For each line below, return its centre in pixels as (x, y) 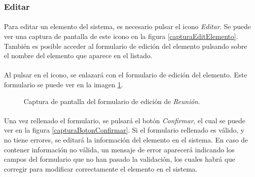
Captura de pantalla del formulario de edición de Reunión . (112, 101)
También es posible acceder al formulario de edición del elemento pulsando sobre (126, 46)
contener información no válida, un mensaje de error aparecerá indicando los (119, 149)
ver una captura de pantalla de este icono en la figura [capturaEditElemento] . (121, 36)
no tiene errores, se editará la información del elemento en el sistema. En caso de (126, 139)
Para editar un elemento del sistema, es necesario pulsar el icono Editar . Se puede (127, 26)
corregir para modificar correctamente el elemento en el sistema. (101, 168)
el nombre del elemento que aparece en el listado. (78, 55)
